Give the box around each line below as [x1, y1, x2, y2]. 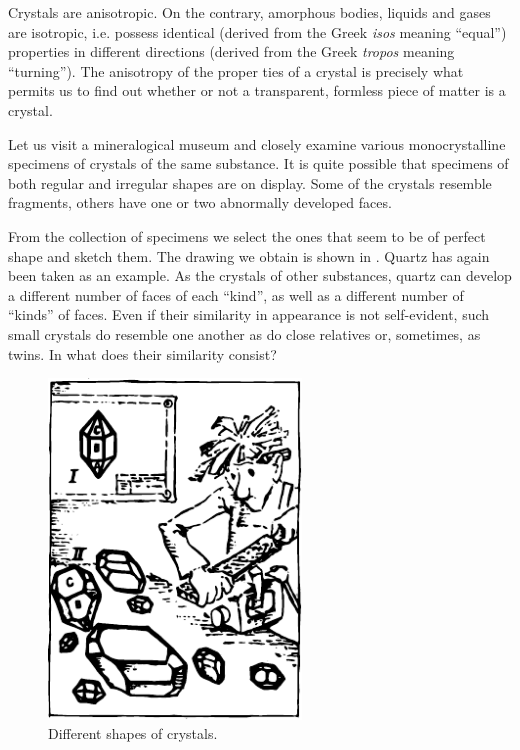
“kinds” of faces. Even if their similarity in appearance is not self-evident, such [8, 304, 490, 325]
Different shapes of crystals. [48, 723, 218, 744]
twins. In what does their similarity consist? [8, 343, 277, 364]
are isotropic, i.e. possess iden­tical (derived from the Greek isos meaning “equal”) [8, 21, 507, 42]
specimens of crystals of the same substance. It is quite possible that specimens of [8, 153, 509, 174]
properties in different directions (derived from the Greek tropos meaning [8, 41, 455, 62]
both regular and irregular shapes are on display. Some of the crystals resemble [8, 172, 492, 193]
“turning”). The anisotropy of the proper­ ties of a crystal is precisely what [8, 60, 464, 81]
